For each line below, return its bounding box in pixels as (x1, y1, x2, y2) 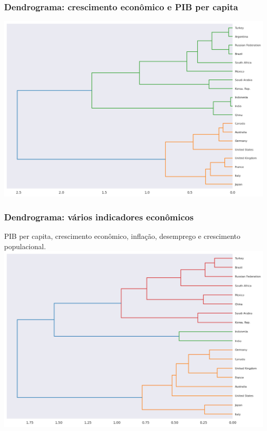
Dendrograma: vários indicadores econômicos (4, 210, 194, 223)
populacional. (4, 240, 46, 251)
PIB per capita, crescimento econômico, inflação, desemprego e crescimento (4, 231, 240, 241)
